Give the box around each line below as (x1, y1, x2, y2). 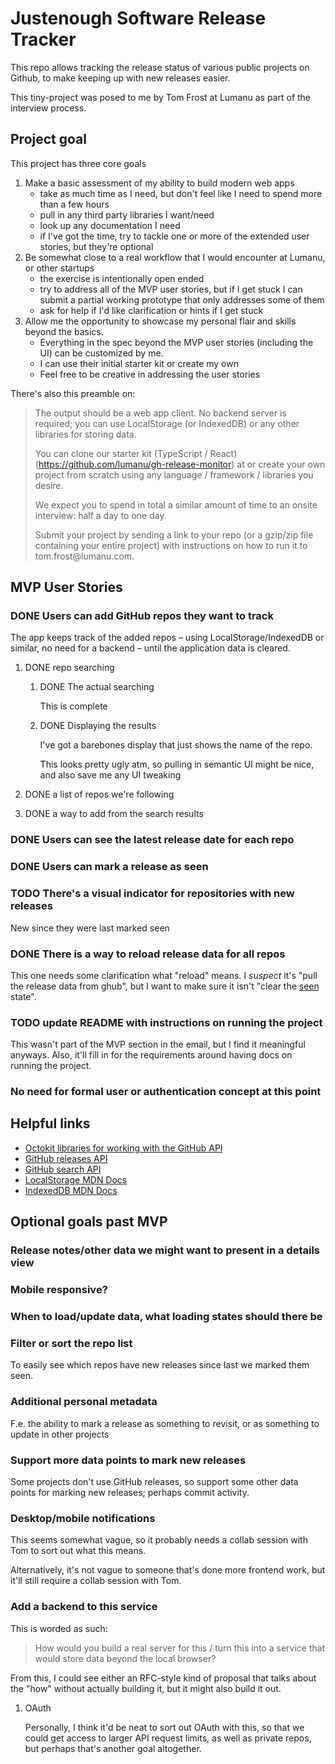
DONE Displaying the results (39, 720, 157, 732)
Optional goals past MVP (10, 1213, 168, 1231)
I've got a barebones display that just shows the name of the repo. (39, 739, 313, 751)
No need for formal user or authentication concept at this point (10, 1085, 322, 1099)
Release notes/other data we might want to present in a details (10, 1243, 320, 1257)
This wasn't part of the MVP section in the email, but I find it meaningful (10, 1038, 306, 1051)
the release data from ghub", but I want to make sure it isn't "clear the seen (10, 980, 320, 992)
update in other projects (10, 1428, 110, 1440)
